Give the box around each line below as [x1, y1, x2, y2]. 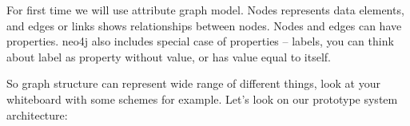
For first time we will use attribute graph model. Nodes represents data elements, [6, 2, 404, 18]
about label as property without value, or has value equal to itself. [6, 48, 331, 65]
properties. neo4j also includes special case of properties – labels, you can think [6, 33, 394, 49]
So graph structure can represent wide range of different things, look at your [6, 75, 381, 92]
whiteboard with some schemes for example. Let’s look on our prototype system [6, 90, 398, 107]
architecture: [6, 106, 68, 123]
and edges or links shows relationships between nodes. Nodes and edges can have [6, 17, 402, 33]
